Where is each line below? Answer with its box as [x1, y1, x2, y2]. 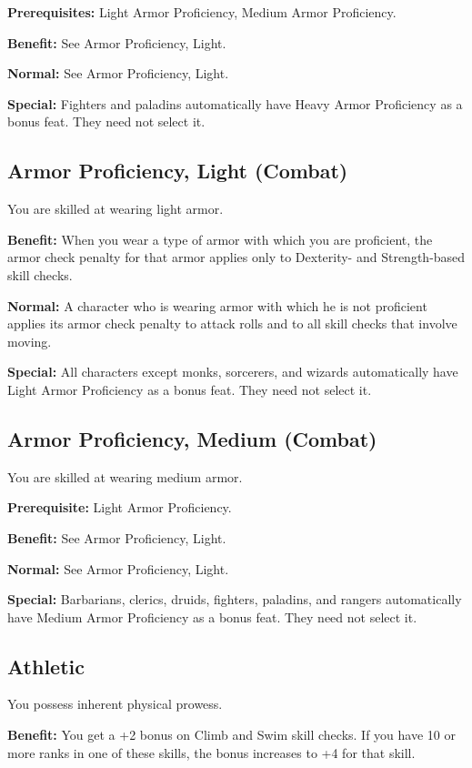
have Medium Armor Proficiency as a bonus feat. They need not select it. [7, 607, 417, 626]
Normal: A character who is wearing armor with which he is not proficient [7, 296, 427, 315]
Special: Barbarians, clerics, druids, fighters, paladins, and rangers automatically [7, 590, 462, 609]
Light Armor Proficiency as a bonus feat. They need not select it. [7, 379, 372, 399]
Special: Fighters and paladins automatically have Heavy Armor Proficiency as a [7, 94, 463, 113]
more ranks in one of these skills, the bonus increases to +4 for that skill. [7, 743, 416, 762]
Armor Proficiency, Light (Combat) [7, 157, 348, 185]
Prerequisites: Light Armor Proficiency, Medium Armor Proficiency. [7, 3, 397, 21]
